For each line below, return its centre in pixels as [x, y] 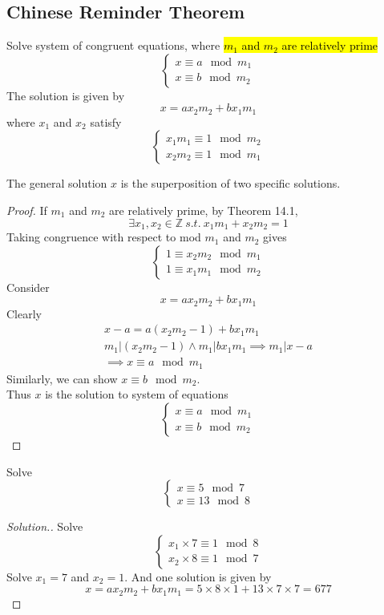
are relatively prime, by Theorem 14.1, [204, 210]
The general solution [57, 183]
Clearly [24, 313]
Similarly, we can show [62, 378]
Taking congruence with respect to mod [104, 237]
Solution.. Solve [45, 526]
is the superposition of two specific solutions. [230, 183]
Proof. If [27, 210]
